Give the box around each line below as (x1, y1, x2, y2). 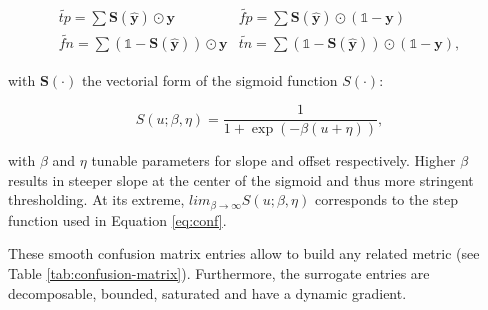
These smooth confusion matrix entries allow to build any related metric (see (8, 243, 480, 264)
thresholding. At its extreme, (8, 189, 185, 210)
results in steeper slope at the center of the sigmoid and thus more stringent (8, 169, 474, 190)
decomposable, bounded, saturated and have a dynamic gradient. (8, 282, 407, 303)
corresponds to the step (314, 189, 458, 210)
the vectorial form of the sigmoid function (81, 69, 338, 90)
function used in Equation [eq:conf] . (8, 209, 227, 230)
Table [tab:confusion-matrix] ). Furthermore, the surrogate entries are (8, 262, 430, 283)
